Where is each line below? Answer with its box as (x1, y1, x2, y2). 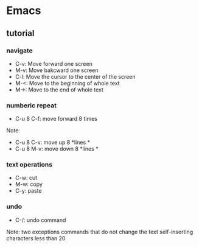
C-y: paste (15, 187, 42, 195)
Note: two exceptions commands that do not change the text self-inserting (6, 228, 194, 235)
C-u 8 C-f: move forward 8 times (15, 115, 97, 123)
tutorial (6, 28, 35, 38)
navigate (6, 46, 33, 55)
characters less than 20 (6, 234, 66, 242)
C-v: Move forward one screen (15, 60, 93, 67)
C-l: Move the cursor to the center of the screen (15, 73, 136, 80)
